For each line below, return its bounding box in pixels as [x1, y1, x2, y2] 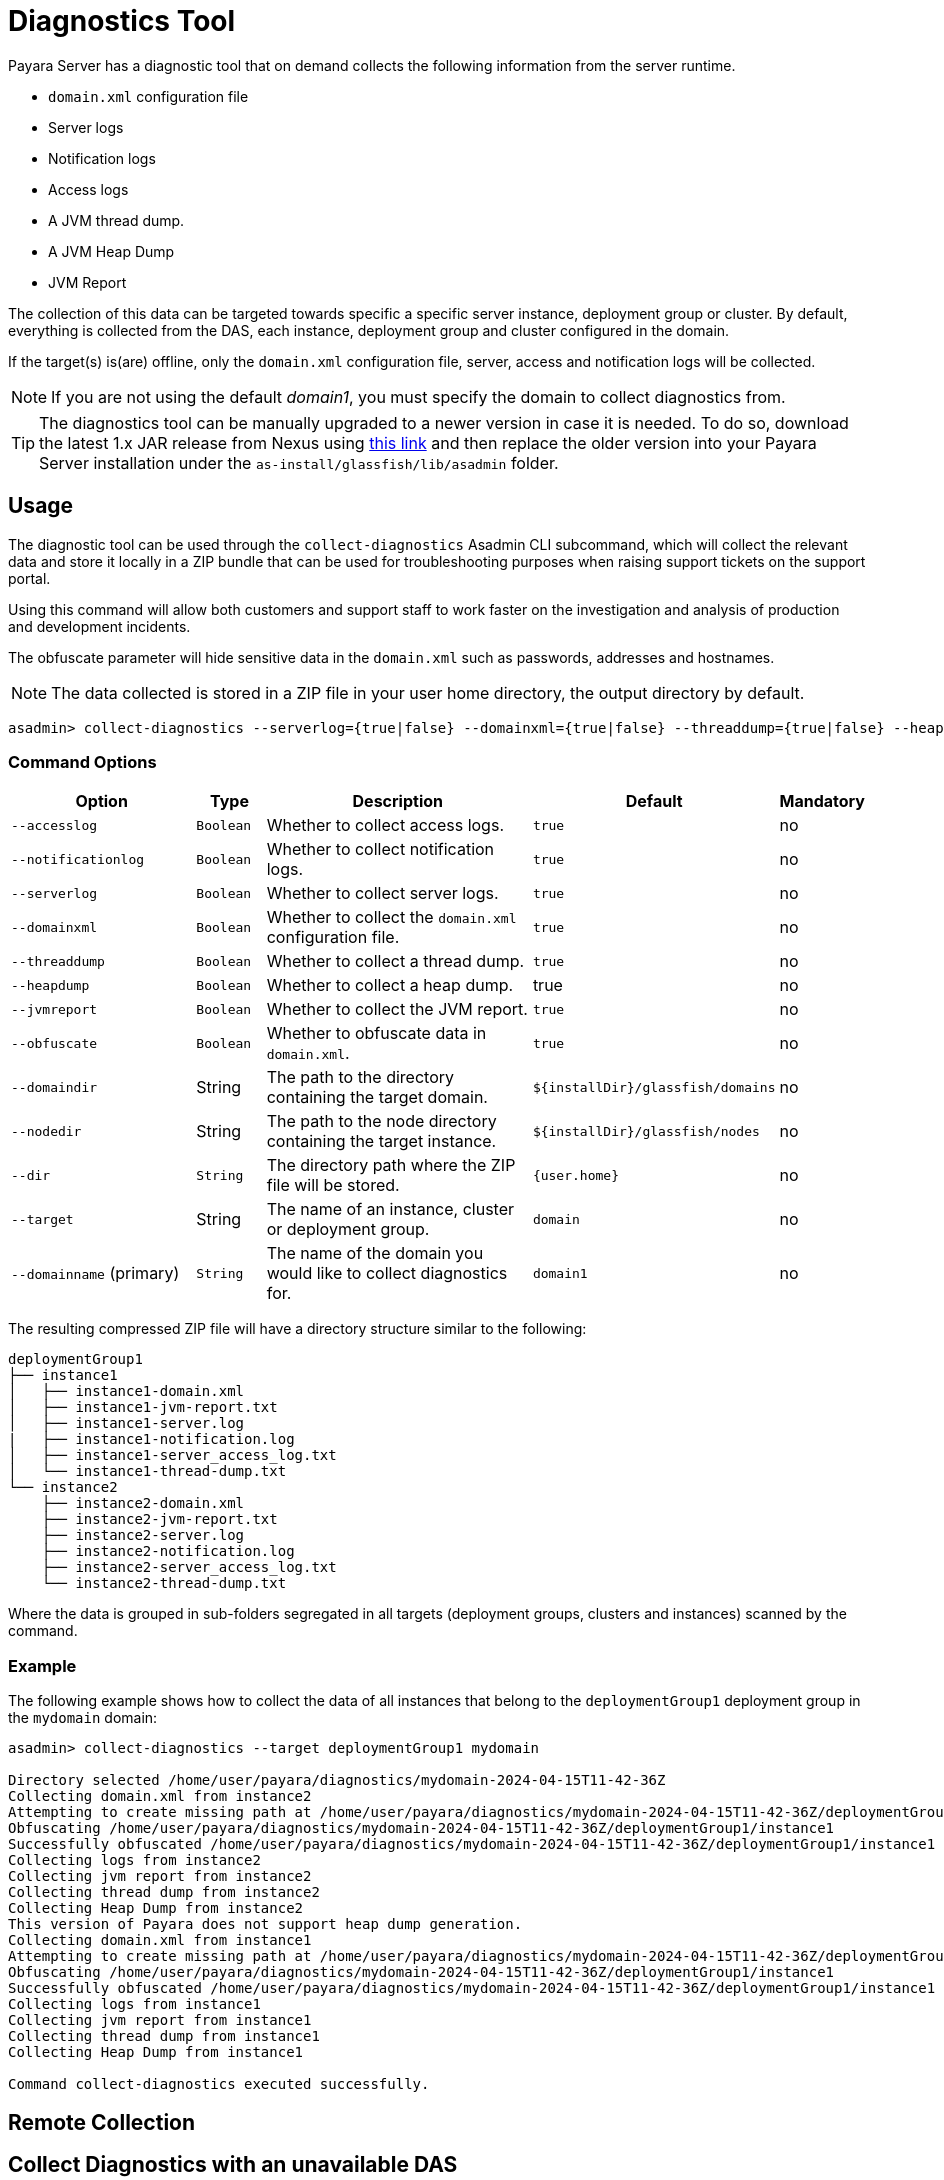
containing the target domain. [266, 1087, 488, 1108]
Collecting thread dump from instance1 [8, 2028, 320, 2045]
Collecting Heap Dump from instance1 [8, 2044, 304, 2061]
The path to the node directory [266, 1111, 497, 1132]
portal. [8, 569, 51, 587]
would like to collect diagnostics [266, 1263, 508, 1284]
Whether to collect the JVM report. [266, 999, 528, 1020]
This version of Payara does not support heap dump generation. [8, 1916, 523, 1933]
